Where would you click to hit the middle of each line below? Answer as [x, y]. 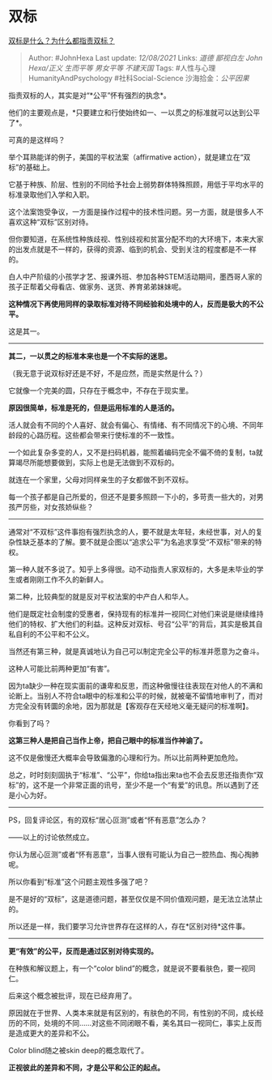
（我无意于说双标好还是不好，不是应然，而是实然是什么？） [108, 373]
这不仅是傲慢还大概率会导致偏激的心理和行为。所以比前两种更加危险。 [125, 758]
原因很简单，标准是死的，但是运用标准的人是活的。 [93, 408]
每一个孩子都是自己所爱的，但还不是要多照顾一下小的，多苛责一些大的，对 [132, 497]
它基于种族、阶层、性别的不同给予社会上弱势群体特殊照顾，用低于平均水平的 [136, 184]
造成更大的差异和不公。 [54, 1033]
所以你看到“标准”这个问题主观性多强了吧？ [79, 882]
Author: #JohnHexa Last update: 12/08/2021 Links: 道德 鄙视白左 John [145, 58]
